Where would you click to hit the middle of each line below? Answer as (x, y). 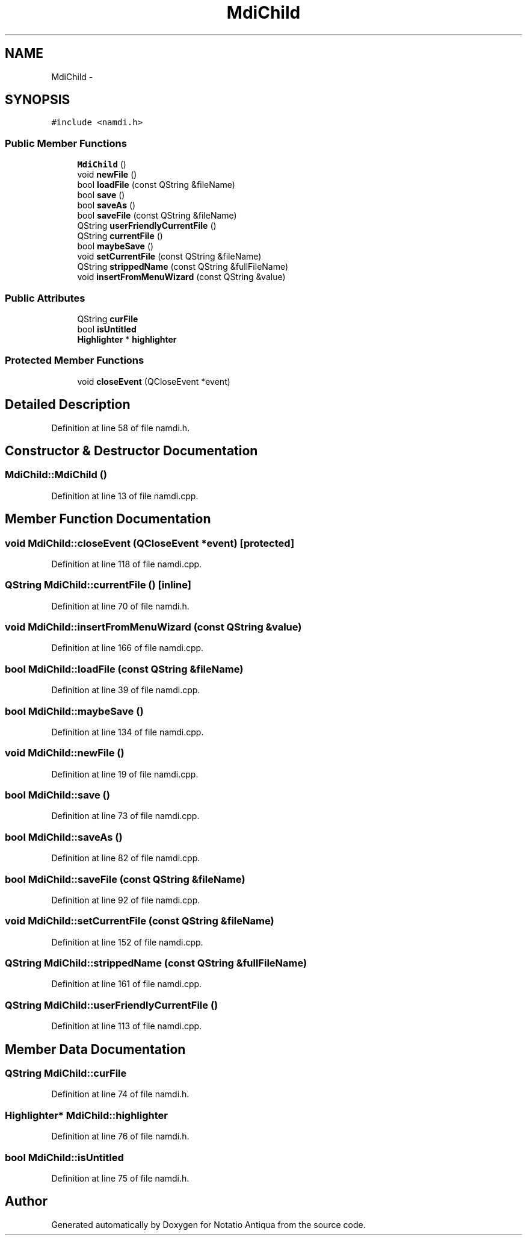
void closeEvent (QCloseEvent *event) (154, 381)
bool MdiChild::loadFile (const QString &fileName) (124, 669)
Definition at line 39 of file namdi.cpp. (126, 690)
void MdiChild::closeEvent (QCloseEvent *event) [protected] (150, 543)
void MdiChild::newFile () (65, 753)
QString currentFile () (120, 236)
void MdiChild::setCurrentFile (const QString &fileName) (140, 921)
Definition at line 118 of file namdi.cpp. (127, 564)
